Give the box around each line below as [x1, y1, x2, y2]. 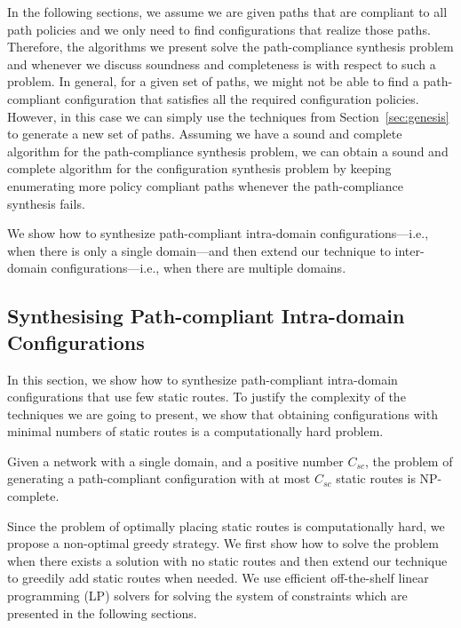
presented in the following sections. [7, 603, 197, 622]
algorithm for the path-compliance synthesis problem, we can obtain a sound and [7, 141, 449, 160]
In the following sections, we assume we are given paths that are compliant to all [7, 3, 448, 20]
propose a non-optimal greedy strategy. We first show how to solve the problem [7, 534, 439, 552]
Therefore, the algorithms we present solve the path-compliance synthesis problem [7, 37, 454, 56]
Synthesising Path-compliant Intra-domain [7, 302, 405, 330]
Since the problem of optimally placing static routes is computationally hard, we [7, 516, 445, 535]
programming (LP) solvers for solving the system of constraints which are [7, 586, 408, 605]
